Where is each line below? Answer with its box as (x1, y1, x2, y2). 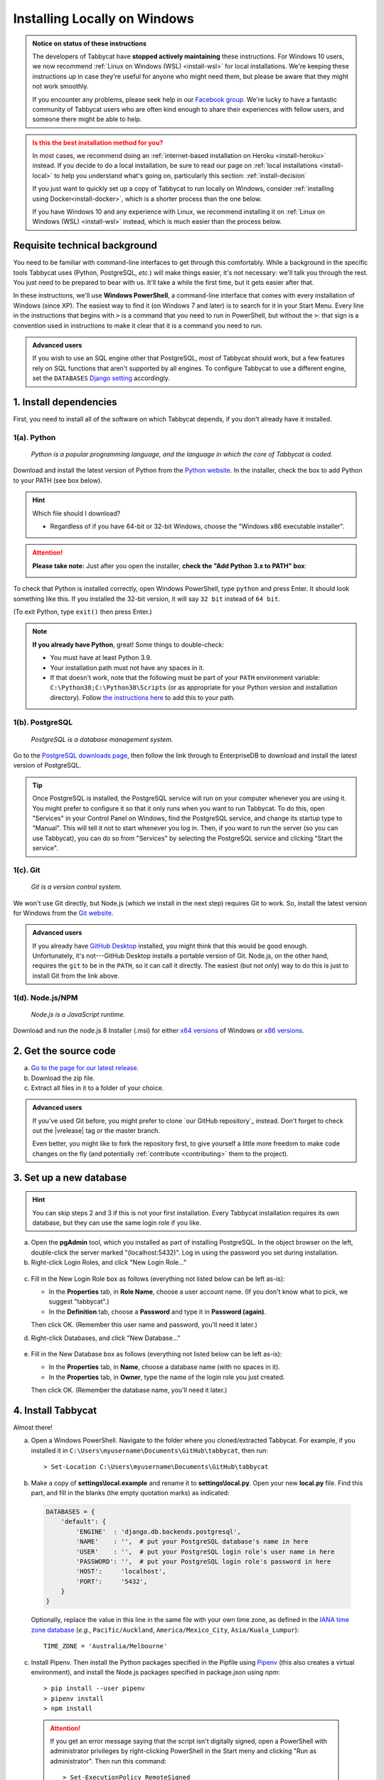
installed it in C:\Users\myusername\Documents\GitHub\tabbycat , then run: (31, 1446, 268, 1455)
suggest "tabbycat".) (48, 1297, 110, 1306)
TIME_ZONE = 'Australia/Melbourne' (43, 1642, 168, 1650)
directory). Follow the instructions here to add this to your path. (50, 693, 235, 701)
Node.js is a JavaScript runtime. (31, 1010, 126, 1018)
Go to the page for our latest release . (31, 1064, 139, 1072)
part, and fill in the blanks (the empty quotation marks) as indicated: (31, 1488, 230, 1497)
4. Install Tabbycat (13, 1404, 97, 1416)
